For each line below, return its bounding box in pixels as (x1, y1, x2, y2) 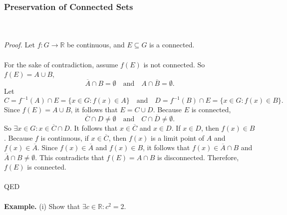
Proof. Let (4, 39, 35, 50)
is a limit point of (151, 132, 205, 143)
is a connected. (149, 39, 195, 50)
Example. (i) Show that (4, 201, 80, 211)
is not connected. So (143, 59, 205, 69)
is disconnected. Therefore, (157, 152, 239, 162)
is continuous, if (40, 132, 89, 143)
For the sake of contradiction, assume (4, 59, 118, 69)
